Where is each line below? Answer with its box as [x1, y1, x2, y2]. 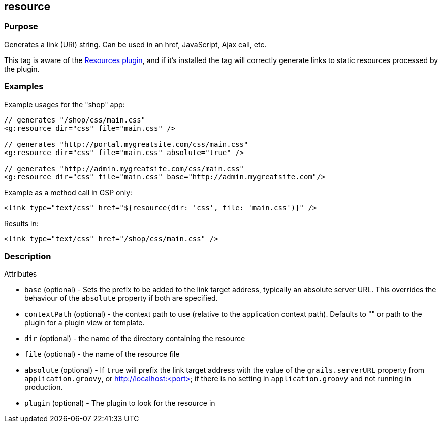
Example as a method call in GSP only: [4, 188, 133, 197]
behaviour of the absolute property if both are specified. [24, 294, 218, 303]
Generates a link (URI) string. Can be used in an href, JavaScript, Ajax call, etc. [4, 40, 267, 49]
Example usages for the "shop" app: [4, 100, 125, 109]
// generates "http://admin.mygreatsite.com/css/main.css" [4, 164, 244, 173]
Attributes [4, 269, 37, 279]
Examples [4, 81, 44, 92]
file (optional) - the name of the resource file [24, 350, 180, 359]
